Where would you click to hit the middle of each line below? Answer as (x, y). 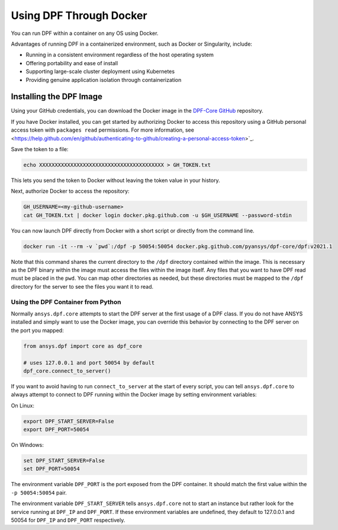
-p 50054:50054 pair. (39, 493)
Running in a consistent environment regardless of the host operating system (120, 55)
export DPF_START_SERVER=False (69, 421)
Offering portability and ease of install (72, 63)
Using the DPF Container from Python (66, 302)
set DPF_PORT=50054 (51, 469)
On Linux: (23, 406)
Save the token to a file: (40, 149)
